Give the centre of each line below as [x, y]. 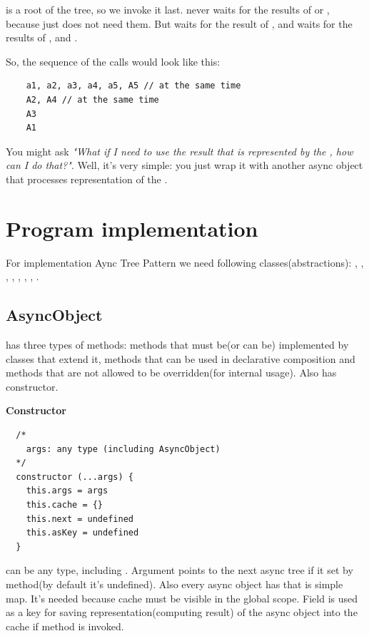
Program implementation [132, 228]
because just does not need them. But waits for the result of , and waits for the [179, 23]
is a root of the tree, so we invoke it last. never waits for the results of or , [168, 9]
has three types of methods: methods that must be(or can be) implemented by [177, 345]
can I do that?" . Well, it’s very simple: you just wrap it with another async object [184, 165]
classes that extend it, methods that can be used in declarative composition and [181, 358]
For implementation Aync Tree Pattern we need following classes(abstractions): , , [185, 262]
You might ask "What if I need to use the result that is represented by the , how [180, 151]
